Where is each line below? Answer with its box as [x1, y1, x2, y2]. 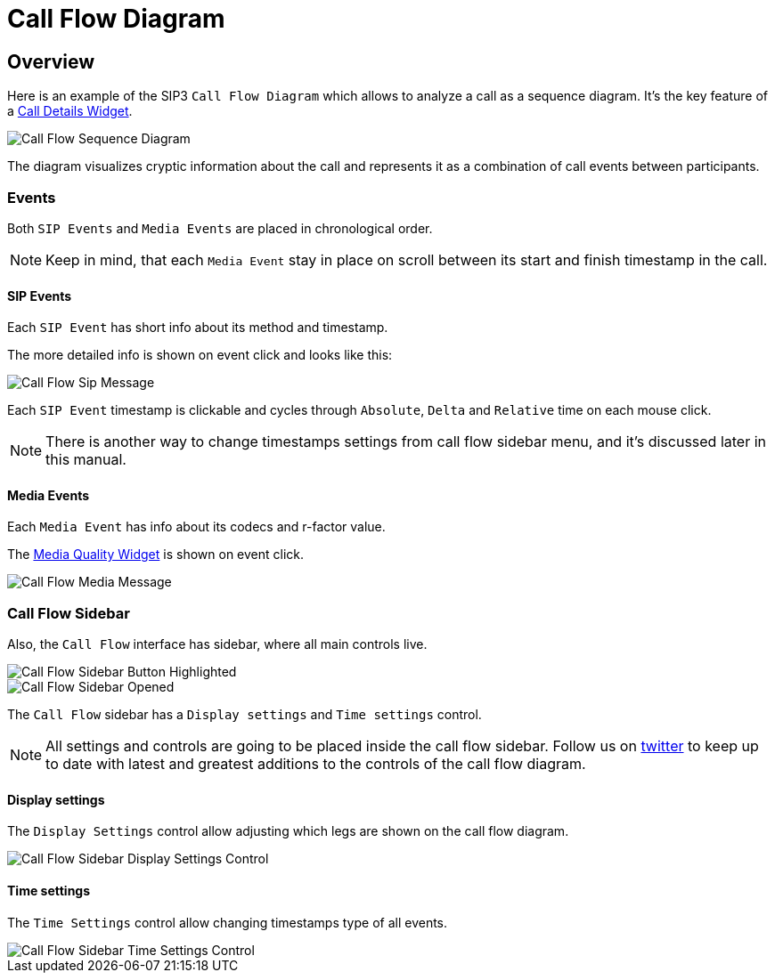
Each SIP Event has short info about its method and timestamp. [7, 320, 388, 336]
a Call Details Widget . [7, 103, 133, 119]
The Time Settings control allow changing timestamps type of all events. [7, 914, 448, 930]
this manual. [45, 450, 126, 469]
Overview [7, 50, 95, 73]
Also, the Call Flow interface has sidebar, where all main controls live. [7, 636, 428, 652]
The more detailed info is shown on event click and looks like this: [7, 347, 393, 363]
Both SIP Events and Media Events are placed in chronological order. [7, 220, 433, 236]
